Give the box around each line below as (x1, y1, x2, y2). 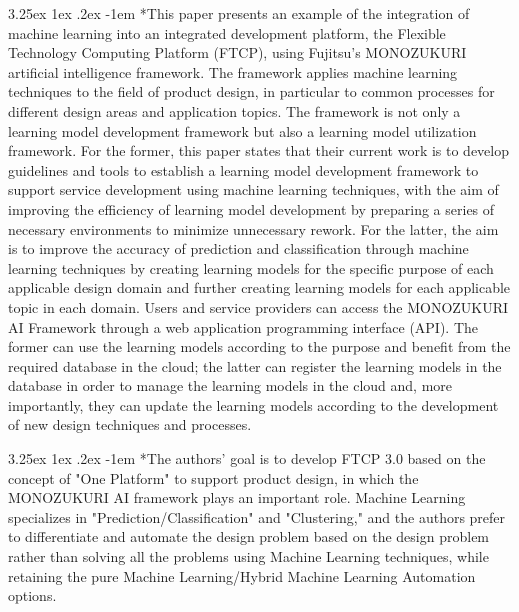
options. (8, 585, 57, 606)
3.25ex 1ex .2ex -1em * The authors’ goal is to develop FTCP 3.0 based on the (8, 448, 486, 469)
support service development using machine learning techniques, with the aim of (8, 179, 499, 200)
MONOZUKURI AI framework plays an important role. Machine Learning (8, 487, 466, 508)
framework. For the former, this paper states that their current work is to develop (8, 140, 510, 161)
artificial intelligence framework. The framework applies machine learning (8, 61, 458, 82)
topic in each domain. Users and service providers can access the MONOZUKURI (8, 296, 509, 317)
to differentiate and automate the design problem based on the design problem (8, 526, 490, 547)
